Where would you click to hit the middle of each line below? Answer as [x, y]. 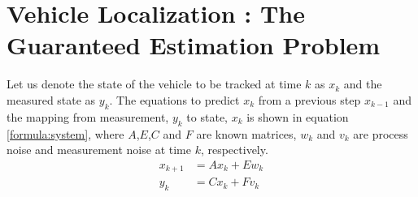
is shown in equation [298, 116]
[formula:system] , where [65, 133]
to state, [207, 116]
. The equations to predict [174, 99]
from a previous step [309, 99]
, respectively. [234, 150]
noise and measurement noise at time [99, 150]
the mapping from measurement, [88, 116]
